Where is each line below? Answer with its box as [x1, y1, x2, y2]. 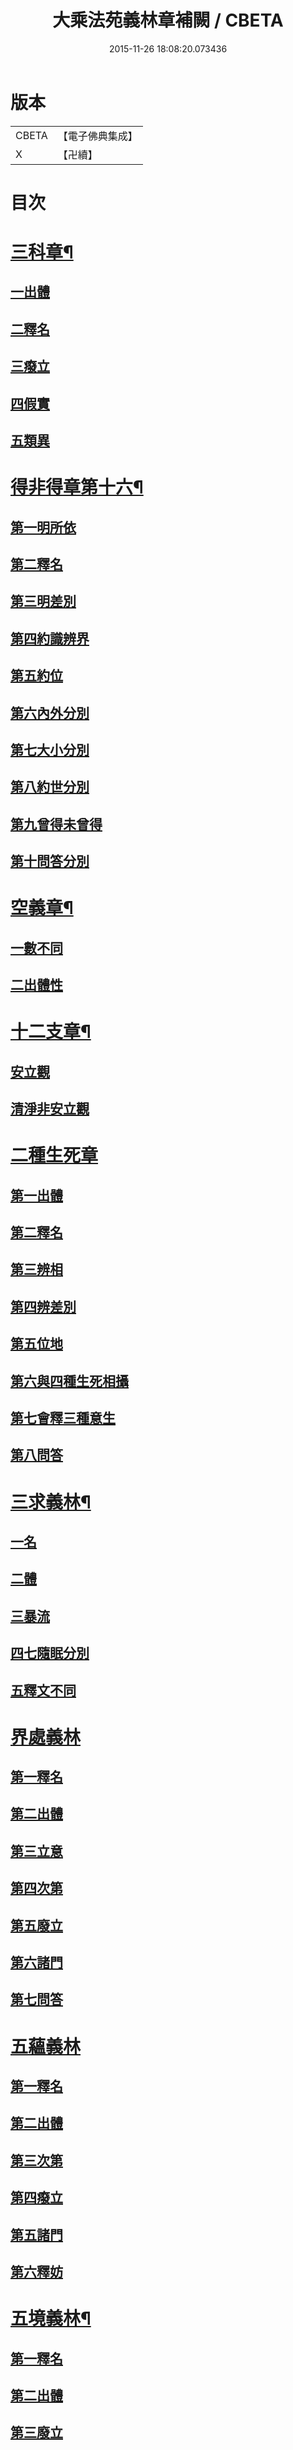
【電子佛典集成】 [57, 129, 138, 143]
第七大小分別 [10, 741, 90, 758]
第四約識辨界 [10, 630, 90, 647]
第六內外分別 [10, 704, 90, 721]
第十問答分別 [10, 853, 90, 870]
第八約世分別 [10, 779, 90, 796]
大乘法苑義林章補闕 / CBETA [52, 9, 284, 32]
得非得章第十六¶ [10, 476, 144, 499]
